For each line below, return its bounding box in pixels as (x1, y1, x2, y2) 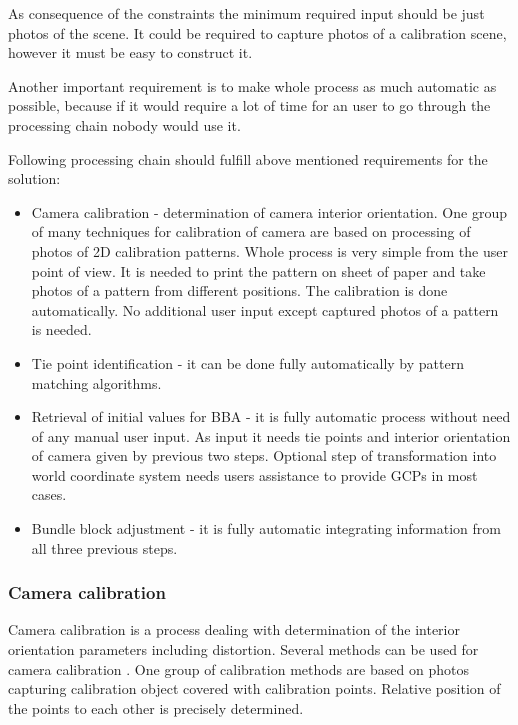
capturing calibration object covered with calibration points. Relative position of (8, 678, 501, 699)
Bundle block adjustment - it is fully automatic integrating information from (31, 518, 501, 539)
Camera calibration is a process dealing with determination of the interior (8, 619, 460, 640)
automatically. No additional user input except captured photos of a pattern (31, 299, 499, 320)
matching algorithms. (31, 372, 162, 393)
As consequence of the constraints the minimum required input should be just (8, 3, 485, 23)
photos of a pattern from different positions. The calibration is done (31, 280, 448, 301)
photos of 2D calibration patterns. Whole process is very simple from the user (31, 240, 508, 261)
